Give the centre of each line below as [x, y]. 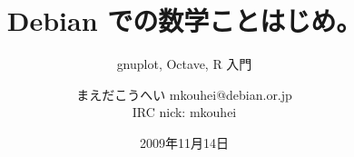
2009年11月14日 [184, 142]
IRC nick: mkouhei [184, 112]
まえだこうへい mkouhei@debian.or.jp [184, 94]
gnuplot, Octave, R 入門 [184, 64]
